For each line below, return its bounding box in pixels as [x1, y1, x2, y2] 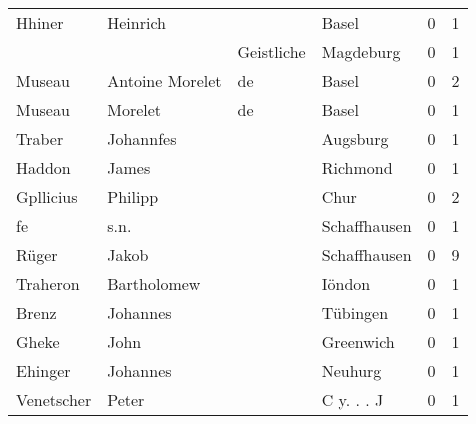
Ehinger [16, 359, 71, 382]
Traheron [16, 272, 80, 295]
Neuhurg [321, 359, 382, 382]
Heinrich [107, 11, 166, 34]
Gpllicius [16, 185, 78, 208]
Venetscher [16, 388, 92, 411]
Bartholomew [107, 272, 201, 295]
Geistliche [237, 40, 306, 63]
